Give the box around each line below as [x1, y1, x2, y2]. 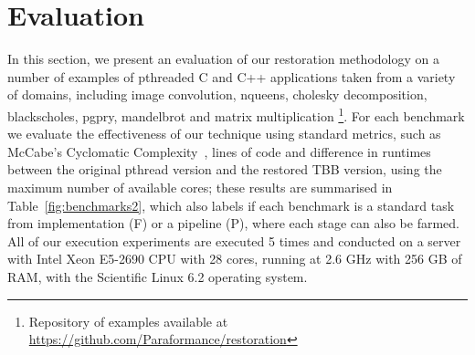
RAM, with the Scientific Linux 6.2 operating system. [7, 266, 308, 286]
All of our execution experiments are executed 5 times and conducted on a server [7, 231, 461, 250]
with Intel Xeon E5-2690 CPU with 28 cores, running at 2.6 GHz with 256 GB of [7, 249, 462, 268]
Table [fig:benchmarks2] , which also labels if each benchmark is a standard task [7, 195, 455, 214]
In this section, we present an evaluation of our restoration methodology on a [7, 49, 439, 68]
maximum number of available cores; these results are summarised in [7, 177, 393, 196]
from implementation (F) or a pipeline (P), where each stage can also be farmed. [7, 214, 459, 233]
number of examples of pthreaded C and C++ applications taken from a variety [7, 67, 456, 86]
